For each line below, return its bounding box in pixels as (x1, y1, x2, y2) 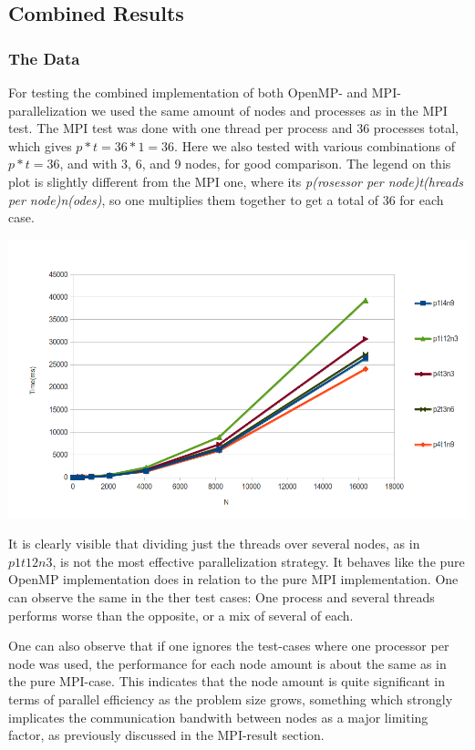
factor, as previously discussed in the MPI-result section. (8, 725, 325, 745)
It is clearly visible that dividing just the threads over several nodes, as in (8, 534, 420, 553)
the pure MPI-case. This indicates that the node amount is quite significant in (8, 672, 445, 691)
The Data (8, 46, 80, 69)
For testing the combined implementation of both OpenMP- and (8, 83, 368, 101)
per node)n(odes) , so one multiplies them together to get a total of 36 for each (8, 190, 444, 209)
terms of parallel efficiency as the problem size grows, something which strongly (8, 689, 453, 708)
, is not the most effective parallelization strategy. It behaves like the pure (52, 551, 465, 570)
